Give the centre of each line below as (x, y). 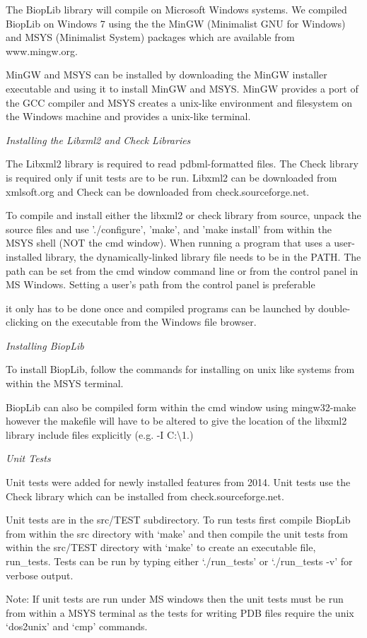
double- (334, 308)
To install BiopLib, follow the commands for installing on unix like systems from (180, 369)
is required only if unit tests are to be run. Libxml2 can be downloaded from (171, 177)
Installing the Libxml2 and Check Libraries (98, 140)
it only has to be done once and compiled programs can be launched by (161, 308)
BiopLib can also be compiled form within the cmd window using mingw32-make (181, 407)
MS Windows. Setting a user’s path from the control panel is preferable (161, 284)
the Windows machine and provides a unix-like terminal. (128, 116)
